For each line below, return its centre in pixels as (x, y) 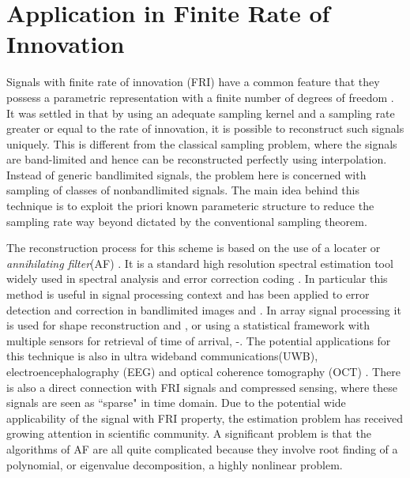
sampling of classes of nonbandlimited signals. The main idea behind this (183, 190)
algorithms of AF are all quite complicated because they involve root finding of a (202, 448)
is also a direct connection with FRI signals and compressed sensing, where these (202, 387)
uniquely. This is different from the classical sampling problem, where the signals (202, 143)
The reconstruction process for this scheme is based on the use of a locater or (194, 248)
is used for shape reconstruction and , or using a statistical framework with (188, 325)
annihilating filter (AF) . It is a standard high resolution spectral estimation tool (200, 263)
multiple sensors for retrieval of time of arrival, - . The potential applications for (199, 340)
